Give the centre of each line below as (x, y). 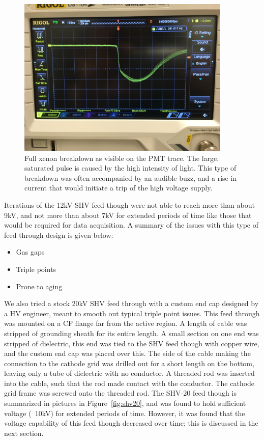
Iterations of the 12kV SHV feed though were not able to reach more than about (129, 204)
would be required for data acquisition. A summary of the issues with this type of (131, 225)
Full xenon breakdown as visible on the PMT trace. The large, (122, 158)
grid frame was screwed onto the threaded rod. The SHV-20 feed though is (120, 393)
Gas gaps (30, 252)
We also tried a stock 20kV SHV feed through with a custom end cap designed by (131, 303)
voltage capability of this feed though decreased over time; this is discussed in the (131, 423)
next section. (24, 433)
